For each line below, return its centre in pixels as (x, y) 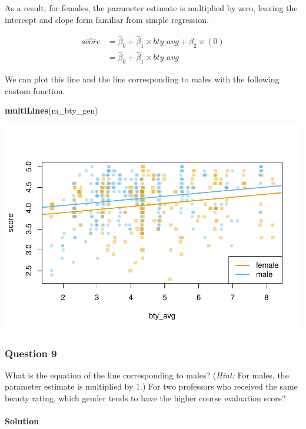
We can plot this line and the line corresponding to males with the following (142, 79)
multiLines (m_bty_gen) (51, 110)
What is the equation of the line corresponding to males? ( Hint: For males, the (147, 375)
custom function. (35, 90)
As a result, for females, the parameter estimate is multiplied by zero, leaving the (151, 8)
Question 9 (31, 353)
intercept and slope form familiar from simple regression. (107, 19)
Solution (22, 421)
